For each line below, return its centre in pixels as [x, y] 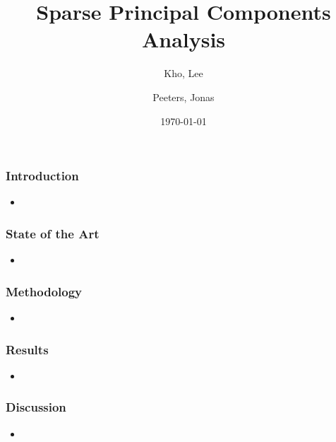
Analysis [184, 39]
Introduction [42, 176]
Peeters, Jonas [184, 97]
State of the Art [53, 233]
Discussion [36, 407]
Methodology [44, 291]
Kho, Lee [184, 73]
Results [27, 349]
